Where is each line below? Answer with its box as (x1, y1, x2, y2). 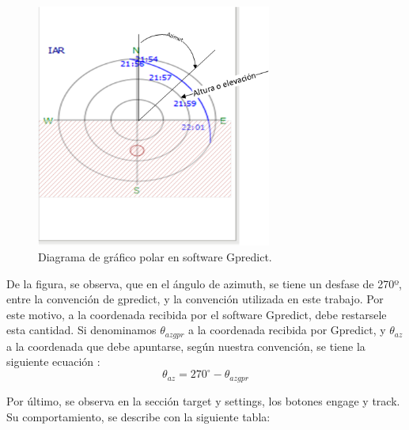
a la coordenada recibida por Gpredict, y (188, 322, 386, 338)
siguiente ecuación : (6, 353, 100, 370)
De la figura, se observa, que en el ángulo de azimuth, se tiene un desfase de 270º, (6, 275, 402, 291)
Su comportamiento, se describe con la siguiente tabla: (6, 408, 271, 424)
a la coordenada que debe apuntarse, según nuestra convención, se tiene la (6, 337, 365, 354)
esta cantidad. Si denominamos (6, 322, 157, 338)
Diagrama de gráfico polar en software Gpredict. (38, 248, 272, 264)
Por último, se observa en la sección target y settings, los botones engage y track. (6, 392, 400, 409)
